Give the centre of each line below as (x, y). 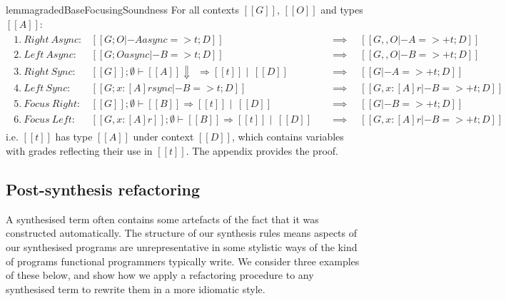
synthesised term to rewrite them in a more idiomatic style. (136, 289)
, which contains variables (288, 137)
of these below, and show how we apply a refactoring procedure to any (160, 275)
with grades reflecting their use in (79, 150)
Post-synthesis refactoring (103, 189)
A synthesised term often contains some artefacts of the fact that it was (162, 219)
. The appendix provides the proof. (262, 150)
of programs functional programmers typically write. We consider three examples (183, 261)
